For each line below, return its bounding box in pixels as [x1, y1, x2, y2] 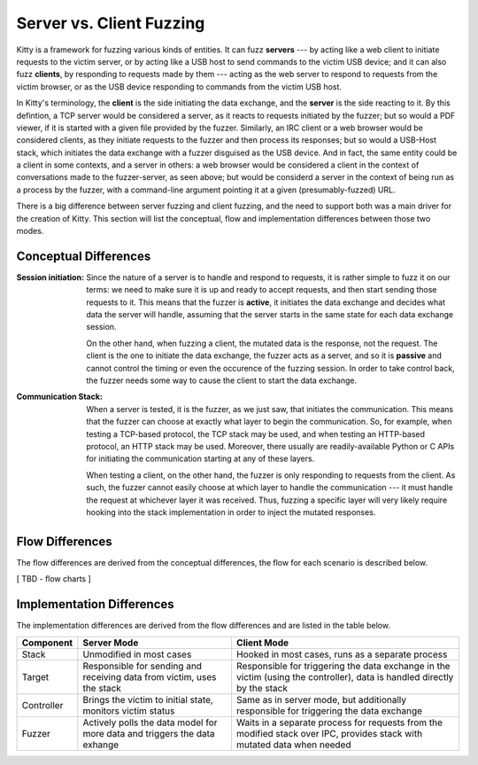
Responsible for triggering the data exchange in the [235, 660, 451, 672]
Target [21, 670, 50, 683]
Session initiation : [16, 271, 84, 283]
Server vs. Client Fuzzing [16, 13, 205, 33]
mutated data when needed [235, 738, 351, 751]
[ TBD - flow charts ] [16, 574, 92, 584]
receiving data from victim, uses [82, 670, 217, 683]
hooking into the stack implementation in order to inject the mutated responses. [86, 506, 376, 518]
